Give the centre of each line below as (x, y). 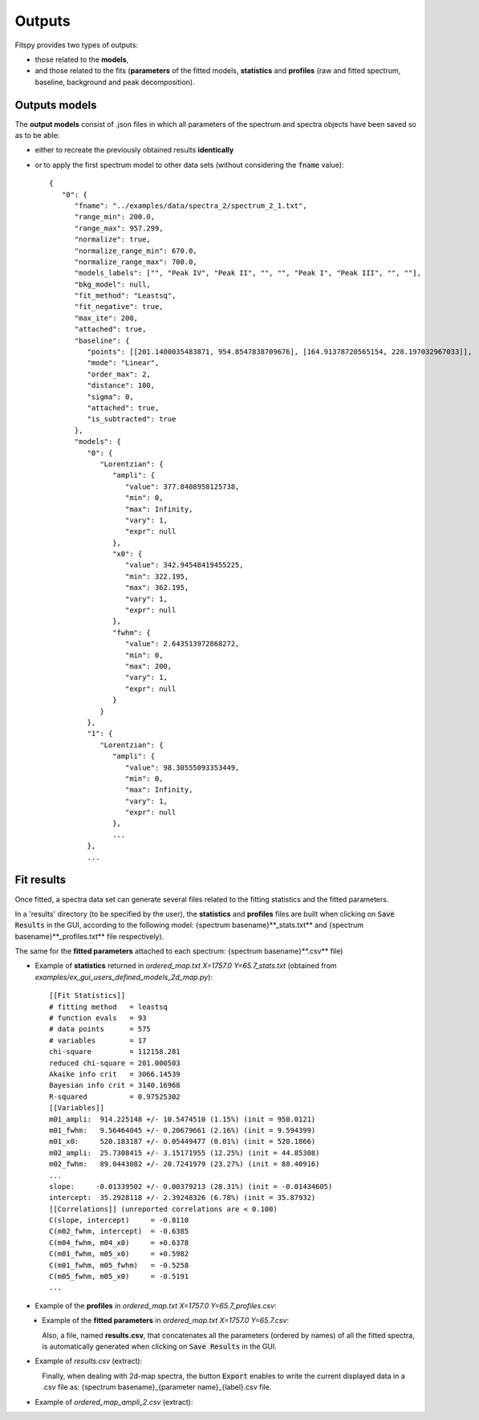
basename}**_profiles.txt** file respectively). (89, 936)
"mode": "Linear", (123, 363)
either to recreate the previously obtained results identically (134, 150)
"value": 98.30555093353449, (182, 767)
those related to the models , (82, 59)
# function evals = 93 (98, 1018)
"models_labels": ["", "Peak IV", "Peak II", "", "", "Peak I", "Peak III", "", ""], (248, 273)
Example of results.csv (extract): (89, 1361)
